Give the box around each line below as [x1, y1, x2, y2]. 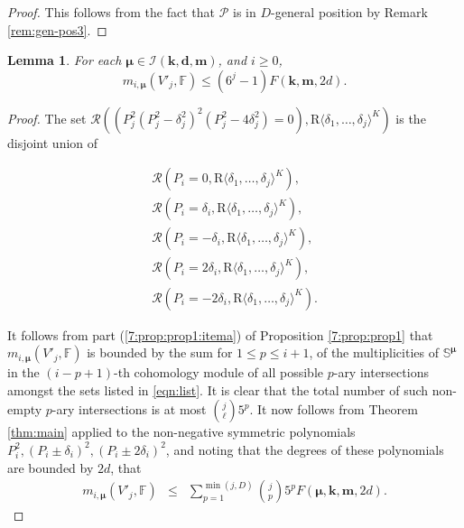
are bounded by [7, 458, 94, 477]
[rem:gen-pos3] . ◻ [7, 20, 107, 39]
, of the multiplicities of [309, 343, 439, 362]
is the [395, 108, 426, 127]
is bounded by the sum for [87, 343, 233, 362]
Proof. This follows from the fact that [7, 3, 215, 21]
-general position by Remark [271, 3, 428, 21]
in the [7, 363, 40, 382]
